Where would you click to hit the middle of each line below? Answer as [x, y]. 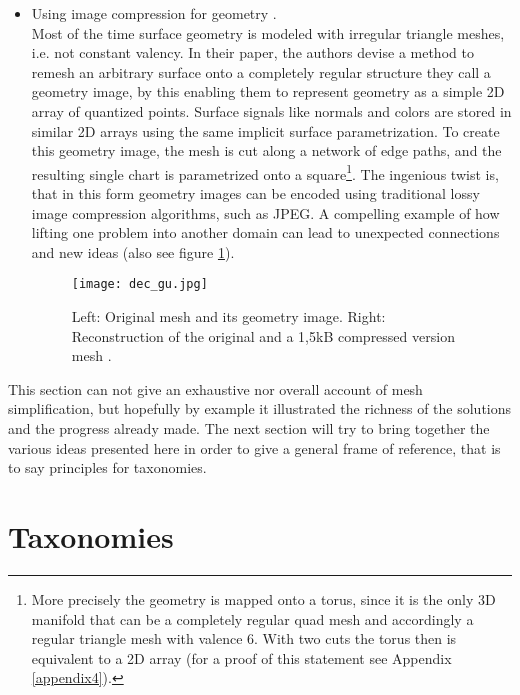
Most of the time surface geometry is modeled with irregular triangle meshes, [268, 32]
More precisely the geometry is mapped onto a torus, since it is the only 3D [263, 598]
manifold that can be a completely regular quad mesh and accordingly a [252, 618]
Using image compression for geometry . [154, 13]
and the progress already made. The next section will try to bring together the [249, 428]
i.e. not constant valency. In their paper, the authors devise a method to [252, 52]
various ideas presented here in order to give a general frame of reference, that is [254, 447]
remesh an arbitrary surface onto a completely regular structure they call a [261, 71]
